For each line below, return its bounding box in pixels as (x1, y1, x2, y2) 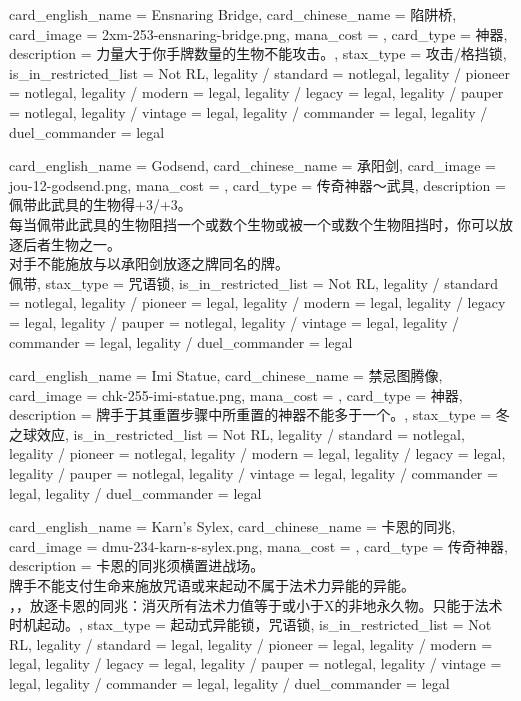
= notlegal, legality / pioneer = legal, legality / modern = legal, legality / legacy (9, 292, 506, 313)
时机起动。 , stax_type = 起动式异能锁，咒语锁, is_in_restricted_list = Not (9, 614, 492, 635)
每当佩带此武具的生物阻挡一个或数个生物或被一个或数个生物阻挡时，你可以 (9, 213, 499, 234)
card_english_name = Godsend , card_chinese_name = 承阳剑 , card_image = (9, 155, 496, 176)
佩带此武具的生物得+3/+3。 (9, 194, 192, 215)
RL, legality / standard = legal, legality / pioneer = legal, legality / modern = (9, 633, 493, 654)
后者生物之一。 (22, 233, 121, 254)
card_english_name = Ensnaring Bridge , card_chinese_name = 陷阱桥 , (9, 4, 457, 24)
